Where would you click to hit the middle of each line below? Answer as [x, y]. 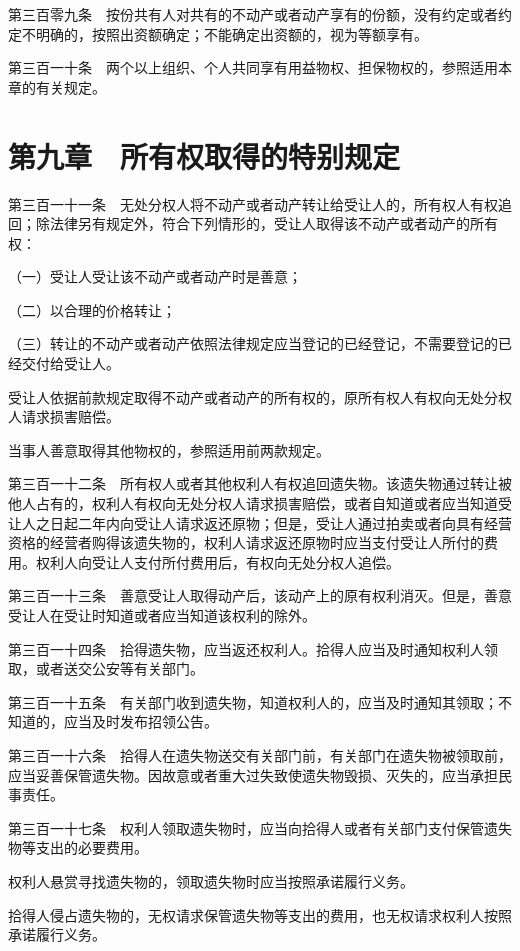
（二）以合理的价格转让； [92, 309]
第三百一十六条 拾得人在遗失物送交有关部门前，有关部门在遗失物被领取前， [260, 754]
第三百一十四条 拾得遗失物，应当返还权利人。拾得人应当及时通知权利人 [246, 648]
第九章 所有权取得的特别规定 [204, 155]
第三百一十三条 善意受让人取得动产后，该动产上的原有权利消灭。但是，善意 [260, 595]
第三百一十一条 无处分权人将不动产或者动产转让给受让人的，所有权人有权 [253, 203]
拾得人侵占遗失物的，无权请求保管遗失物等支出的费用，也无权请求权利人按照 [260, 914]
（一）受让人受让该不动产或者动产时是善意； [155, 276]
